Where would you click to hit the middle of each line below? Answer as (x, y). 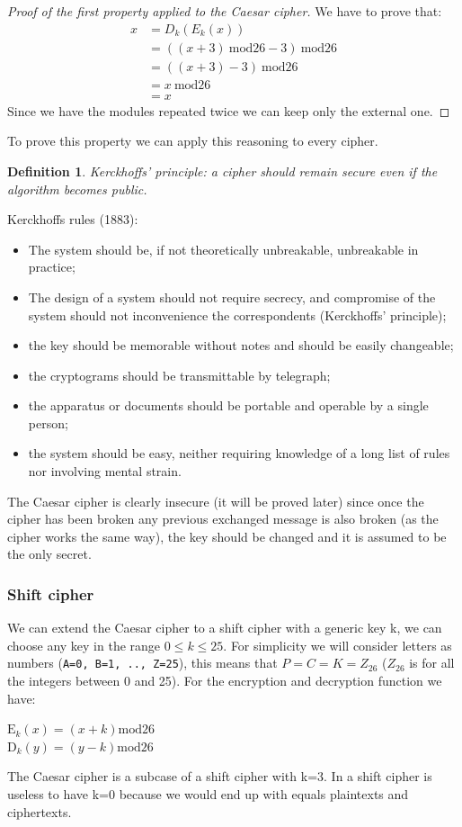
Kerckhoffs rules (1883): (73, 219)
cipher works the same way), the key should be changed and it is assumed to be (227, 536)
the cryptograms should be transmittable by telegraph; (179, 375)
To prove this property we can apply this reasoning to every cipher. (193, 141)
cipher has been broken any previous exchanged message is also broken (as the (223, 519)
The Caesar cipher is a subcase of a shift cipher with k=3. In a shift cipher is (220, 776)
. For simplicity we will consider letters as (338, 645)
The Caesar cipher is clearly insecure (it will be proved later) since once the (216, 501)
